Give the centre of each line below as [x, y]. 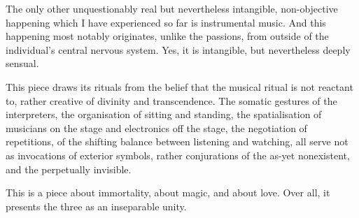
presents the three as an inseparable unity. [96, 206]
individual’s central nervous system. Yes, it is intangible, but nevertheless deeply [178, 49]
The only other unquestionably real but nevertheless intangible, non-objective [172, 8]
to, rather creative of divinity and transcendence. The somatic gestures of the [171, 100]
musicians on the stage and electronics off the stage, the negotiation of [156, 128]
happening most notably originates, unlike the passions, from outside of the [167, 36]
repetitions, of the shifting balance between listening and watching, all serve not [177, 141]
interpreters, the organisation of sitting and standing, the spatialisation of [164, 114]
